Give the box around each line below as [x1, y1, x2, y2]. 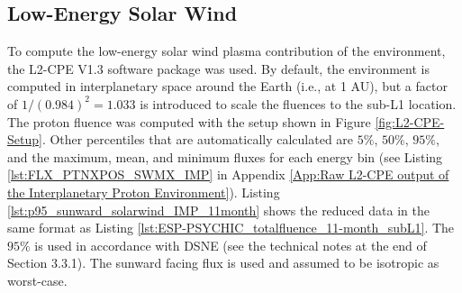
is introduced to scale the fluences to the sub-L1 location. [140, 94, 457, 113]
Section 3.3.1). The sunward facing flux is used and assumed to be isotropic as [7, 253, 439, 272]
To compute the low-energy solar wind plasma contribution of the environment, [7, 41, 446, 60]
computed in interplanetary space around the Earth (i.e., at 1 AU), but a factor [7, 77, 448, 96]
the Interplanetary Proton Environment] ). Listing [7, 182, 280, 201]
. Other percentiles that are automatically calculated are [41, 130, 354, 149]
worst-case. [7, 270, 68, 289]
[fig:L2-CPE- [375, 112, 445, 131]
